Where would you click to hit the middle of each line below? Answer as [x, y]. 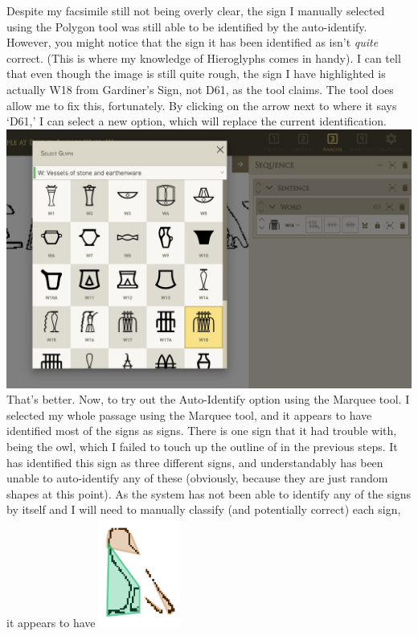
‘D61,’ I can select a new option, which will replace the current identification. [197, 121]
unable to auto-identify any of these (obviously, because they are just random [197, 478]
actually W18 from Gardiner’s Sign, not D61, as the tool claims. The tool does [200, 89]
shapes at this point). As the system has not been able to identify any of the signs [209, 493]
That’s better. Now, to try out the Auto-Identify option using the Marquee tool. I [208, 399]
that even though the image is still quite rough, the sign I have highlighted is [196, 74]
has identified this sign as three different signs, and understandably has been [195, 462]
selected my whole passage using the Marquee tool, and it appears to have [189, 414]
